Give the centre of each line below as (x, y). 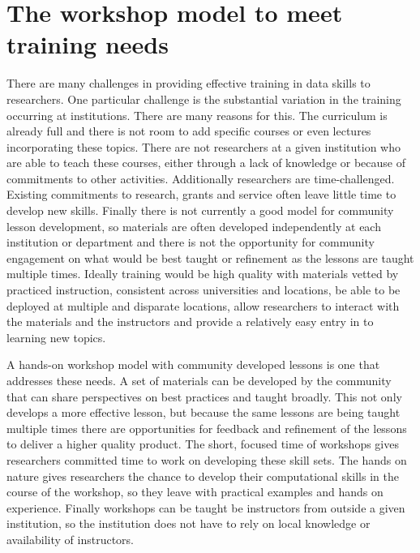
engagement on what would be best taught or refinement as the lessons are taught (210, 257)
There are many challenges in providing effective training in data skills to (189, 83)
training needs (88, 44)
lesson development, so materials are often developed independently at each (194, 226)
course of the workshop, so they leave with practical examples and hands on (195, 492)
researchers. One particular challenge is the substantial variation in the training (204, 99)
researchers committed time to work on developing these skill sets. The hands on (207, 459)
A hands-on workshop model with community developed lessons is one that (193, 364)
